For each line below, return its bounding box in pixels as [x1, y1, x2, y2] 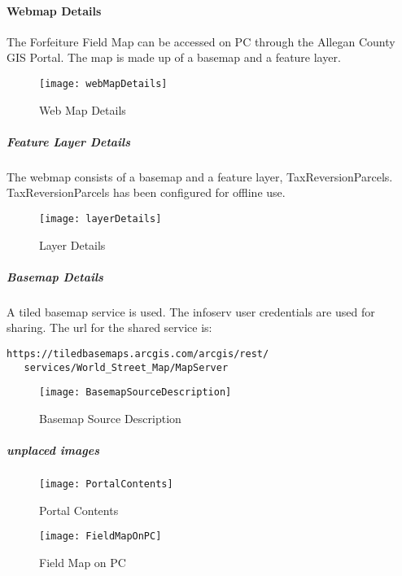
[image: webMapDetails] [39, 77, 168, 89]
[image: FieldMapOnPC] [39, 530, 162, 543]
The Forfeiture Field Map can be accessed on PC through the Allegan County [7, 33, 395, 50]
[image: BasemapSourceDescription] [39, 386, 232, 399]
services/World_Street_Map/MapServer [24, 361, 229, 373]
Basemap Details [7, 268, 103, 285]
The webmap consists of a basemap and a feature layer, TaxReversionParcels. [7, 168, 393, 185]
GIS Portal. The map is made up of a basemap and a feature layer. [7, 49, 341, 66]
